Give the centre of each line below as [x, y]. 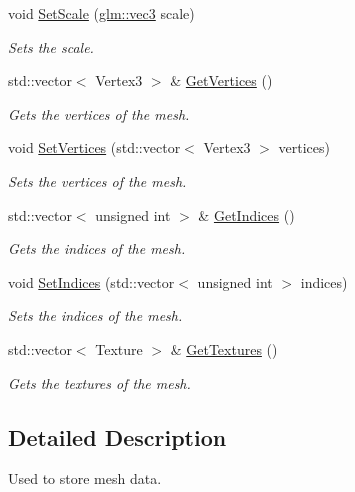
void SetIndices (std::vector [91, 281]
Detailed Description [117, 436]
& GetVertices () [221, 80]
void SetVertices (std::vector [94, 147]
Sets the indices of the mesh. [95, 315]
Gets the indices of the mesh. [97, 248]
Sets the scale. [51, 46]
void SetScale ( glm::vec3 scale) [101, 13]
